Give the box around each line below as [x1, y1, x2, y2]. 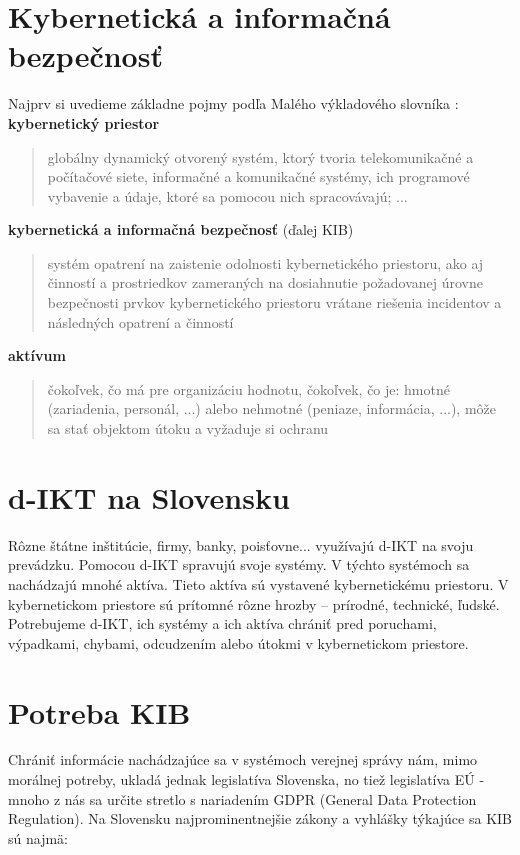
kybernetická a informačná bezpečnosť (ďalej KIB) [8, 219, 354, 240]
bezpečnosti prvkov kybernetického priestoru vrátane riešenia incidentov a [47, 292, 502, 313]
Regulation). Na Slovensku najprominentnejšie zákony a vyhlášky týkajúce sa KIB [8, 808, 512, 829]
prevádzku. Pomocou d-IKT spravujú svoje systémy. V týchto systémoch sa [8, 554, 470, 575]
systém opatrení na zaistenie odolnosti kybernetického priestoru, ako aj [47, 252, 484, 273]
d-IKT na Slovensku [8, 476, 290, 517]
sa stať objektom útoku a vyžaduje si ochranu [47, 418, 329, 439]
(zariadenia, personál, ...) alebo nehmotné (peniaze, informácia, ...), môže [47, 398, 497, 419]
